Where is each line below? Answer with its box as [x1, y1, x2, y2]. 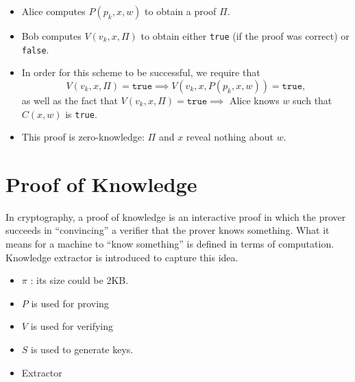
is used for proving [31, 296, 109, 310]
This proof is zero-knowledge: [21, 130, 145, 144]
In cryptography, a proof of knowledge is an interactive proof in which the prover [5, 209, 346, 224]
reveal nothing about [186, 130, 274, 144]
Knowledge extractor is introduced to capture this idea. [5, 250, 238, 264]
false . [21, 42, 49, 56]
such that [293, 93, 332, 107]
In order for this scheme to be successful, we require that [21, 65, 260, 80]
